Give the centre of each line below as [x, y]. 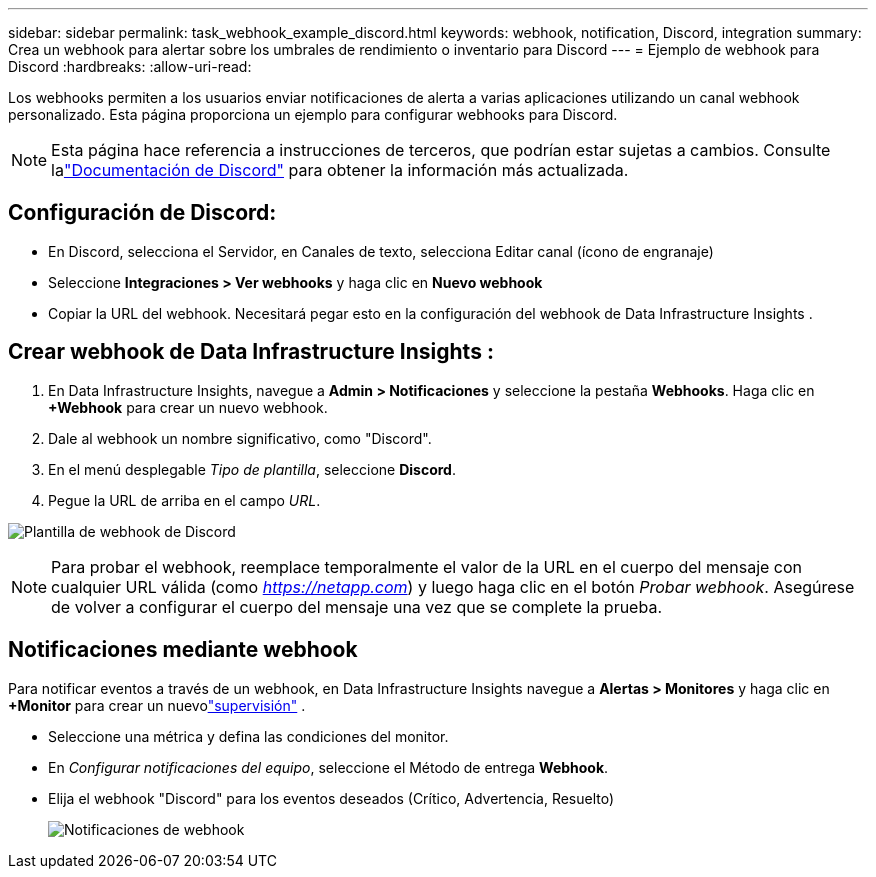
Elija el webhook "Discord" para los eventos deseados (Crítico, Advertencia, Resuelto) [331, 798]
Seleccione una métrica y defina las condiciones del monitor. [248, 736]
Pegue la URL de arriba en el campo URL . [184, 500]
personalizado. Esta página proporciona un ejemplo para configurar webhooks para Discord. [313, 114]
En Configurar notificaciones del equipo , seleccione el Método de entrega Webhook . [328, 767]
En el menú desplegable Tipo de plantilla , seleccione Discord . [252, 469]
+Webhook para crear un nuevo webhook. [188, 407]
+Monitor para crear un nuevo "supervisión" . [157, 705]
